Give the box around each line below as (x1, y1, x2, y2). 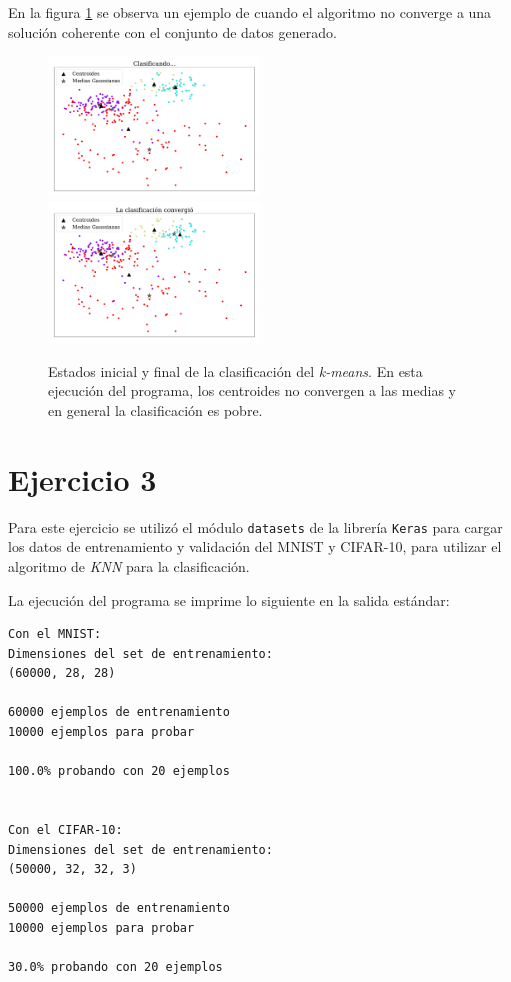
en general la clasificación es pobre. (48, 399, 263, 420)
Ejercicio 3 (8, 458, 157, 499)
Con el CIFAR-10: (8, 823, 123, 838)
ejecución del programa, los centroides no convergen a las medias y (48, 380, 456, 401)
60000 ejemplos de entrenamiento (8, 705, 230, 720)
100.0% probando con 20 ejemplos (8, 764, 230, 779)
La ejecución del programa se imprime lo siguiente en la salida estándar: (8, 589, 450, 610)
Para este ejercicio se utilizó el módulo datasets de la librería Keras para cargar (8, 516, 503, 537)
